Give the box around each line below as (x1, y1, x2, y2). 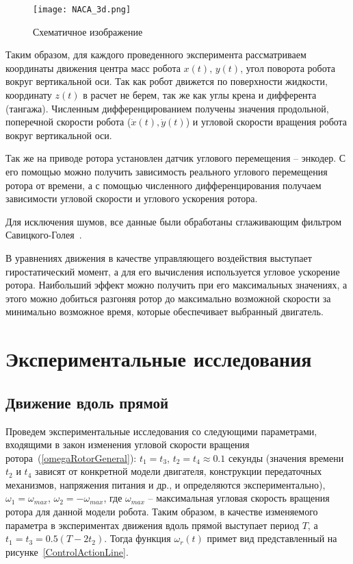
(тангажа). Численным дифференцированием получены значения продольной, (5, 101, 329, 115)
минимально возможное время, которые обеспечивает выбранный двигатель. (5, 304, 324, 319)
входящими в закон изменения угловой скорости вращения (5, 437, 250, 452)
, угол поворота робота (240, 60, 335, 75)
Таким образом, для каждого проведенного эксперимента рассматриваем (5, 47, 306, 62)
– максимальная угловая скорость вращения (148, 491, 330, 505)
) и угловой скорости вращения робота (185, 114, 348, 129)
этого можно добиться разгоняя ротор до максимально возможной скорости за (5, 291, 331, 305)
